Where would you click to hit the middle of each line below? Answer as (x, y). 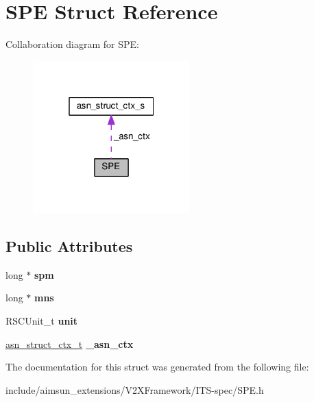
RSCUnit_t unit (42, 321)
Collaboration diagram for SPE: (73, 44)
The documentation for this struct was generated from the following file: (157, 367)
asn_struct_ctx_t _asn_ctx (70, 343)
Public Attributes (69, 246)
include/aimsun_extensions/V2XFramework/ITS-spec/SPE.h (135, 389)
